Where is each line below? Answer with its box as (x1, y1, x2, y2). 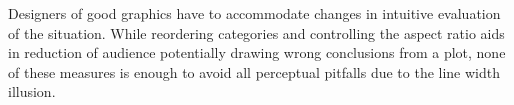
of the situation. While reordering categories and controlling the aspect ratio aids (8, 22, 505, 43)
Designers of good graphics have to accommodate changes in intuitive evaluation (8, 3, 501, 23)
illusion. (8, 81, 56, 102)
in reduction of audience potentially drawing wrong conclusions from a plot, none (8, 42, 506, 63)
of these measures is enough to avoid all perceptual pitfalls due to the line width (8, 61, 501, 82)
